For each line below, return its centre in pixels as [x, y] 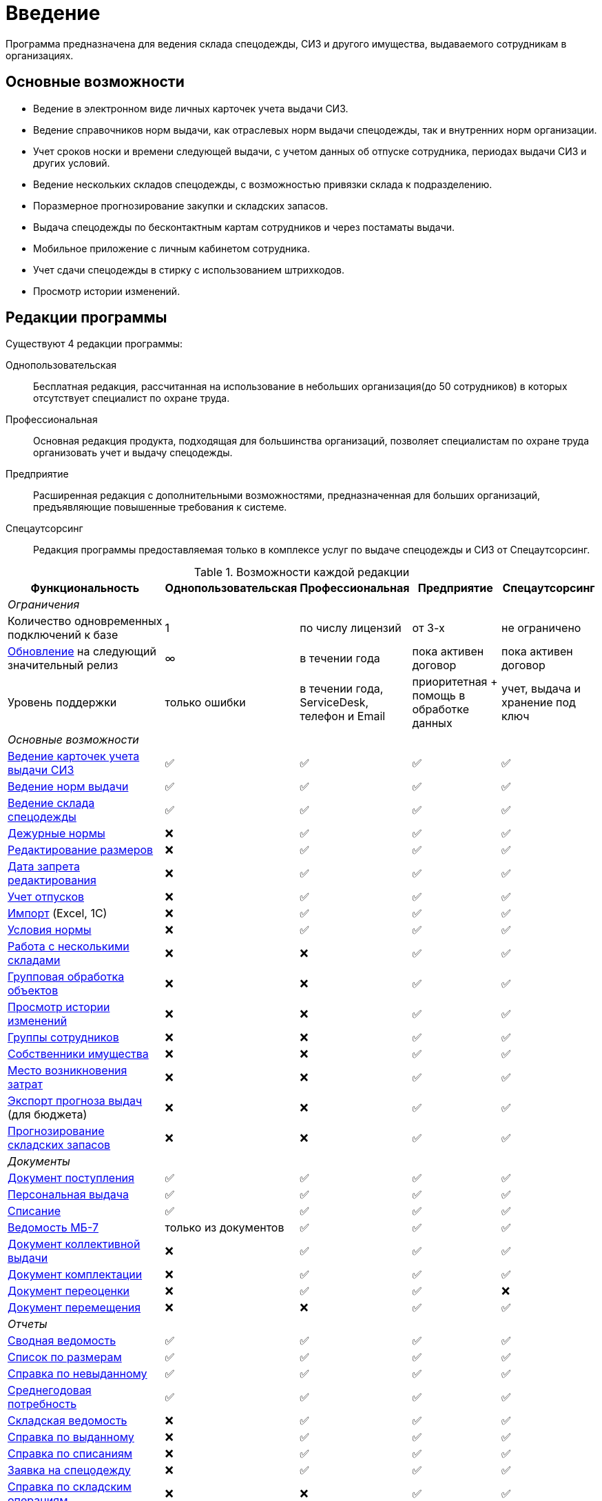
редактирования [52, 880]
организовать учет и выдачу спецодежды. [133, 453]
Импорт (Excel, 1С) [58, 913]
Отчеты [28, 1324]
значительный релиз [63, 665]
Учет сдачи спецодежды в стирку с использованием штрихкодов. [189, 269]
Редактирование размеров [81, 850]
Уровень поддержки [62, 703]
